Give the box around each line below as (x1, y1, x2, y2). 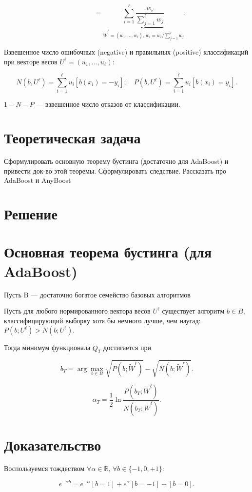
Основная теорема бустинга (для (4, 242, 212, 262)
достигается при (103, 342, 152, 353)
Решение (4, 204, 58, 224)
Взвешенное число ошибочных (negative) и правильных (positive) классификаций (4, 47, 249, 57)
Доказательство (4, 434, 101, 454)
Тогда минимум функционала (4, 342, 91, 353)
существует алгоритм (162, 306, 225, 316)
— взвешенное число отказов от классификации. (36, 99, 180, 109)
